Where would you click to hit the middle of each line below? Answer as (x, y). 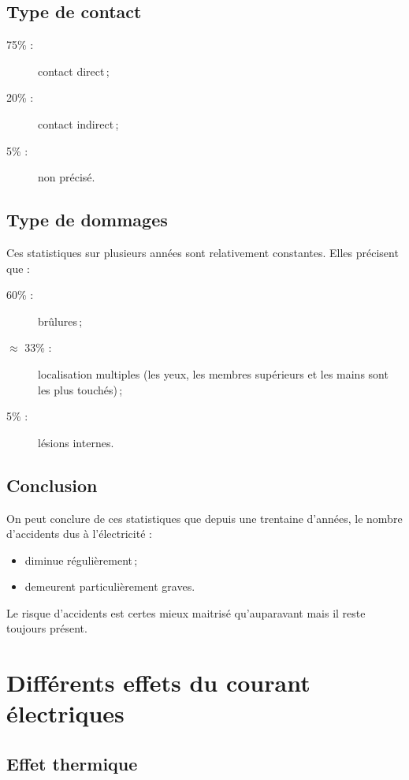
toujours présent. (47, 628)
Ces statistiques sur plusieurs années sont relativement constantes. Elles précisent (203, 252)
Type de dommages (87, 220)
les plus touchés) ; (80, 389)
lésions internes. (76, 442)
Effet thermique (72, 764)
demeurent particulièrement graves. (110, 586)
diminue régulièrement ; (81, 560)
